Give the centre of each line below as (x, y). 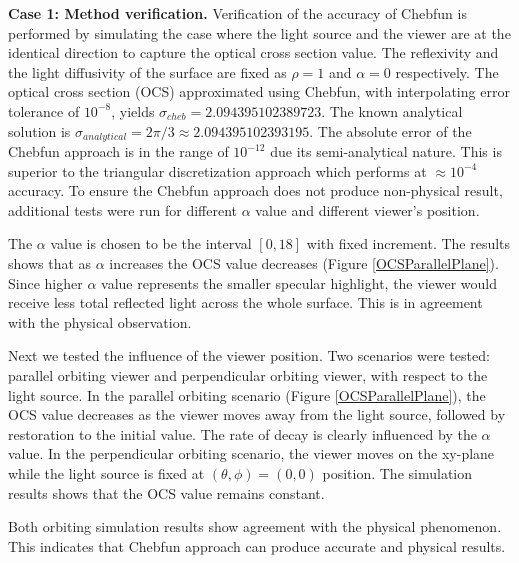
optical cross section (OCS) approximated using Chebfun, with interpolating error (259, 91)
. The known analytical (392, 110)
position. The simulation (397, 472)
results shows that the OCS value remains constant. (166, 492)
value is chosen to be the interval (151, 243)
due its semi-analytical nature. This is (386, 151)
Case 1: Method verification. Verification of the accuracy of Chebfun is (237, 13)
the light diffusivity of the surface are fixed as (147, 71)
